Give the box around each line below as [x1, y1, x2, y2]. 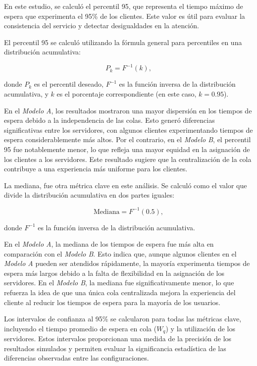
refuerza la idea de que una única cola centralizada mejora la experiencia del [4, 287, 236, 298]
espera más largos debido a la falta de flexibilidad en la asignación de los [4, 267, 224, 278]
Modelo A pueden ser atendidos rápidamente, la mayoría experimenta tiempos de [4, 258, 250, 268]
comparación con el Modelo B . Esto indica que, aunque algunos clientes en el [4, 248, 237, 259]
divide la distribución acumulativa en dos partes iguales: [4, 190, 174, 200]
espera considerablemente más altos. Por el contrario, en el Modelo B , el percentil [4, 134, 251, 145]
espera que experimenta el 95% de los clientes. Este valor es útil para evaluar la [4, 10, 245, 21]
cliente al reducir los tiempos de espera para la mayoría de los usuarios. [4, 297, 220, 307]
